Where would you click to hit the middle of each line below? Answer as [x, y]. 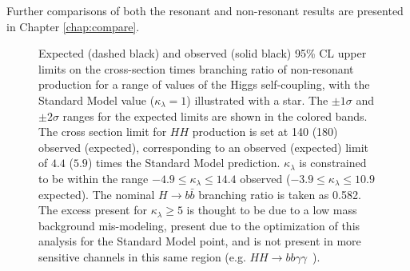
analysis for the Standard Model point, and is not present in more [200, 241]
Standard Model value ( [97, 100]
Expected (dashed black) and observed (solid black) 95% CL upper [203, 53]
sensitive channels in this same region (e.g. [142, 256]
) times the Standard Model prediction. [184, 163]
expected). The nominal [97, 194]
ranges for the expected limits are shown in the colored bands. [215, 116]
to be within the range [94, 178]
